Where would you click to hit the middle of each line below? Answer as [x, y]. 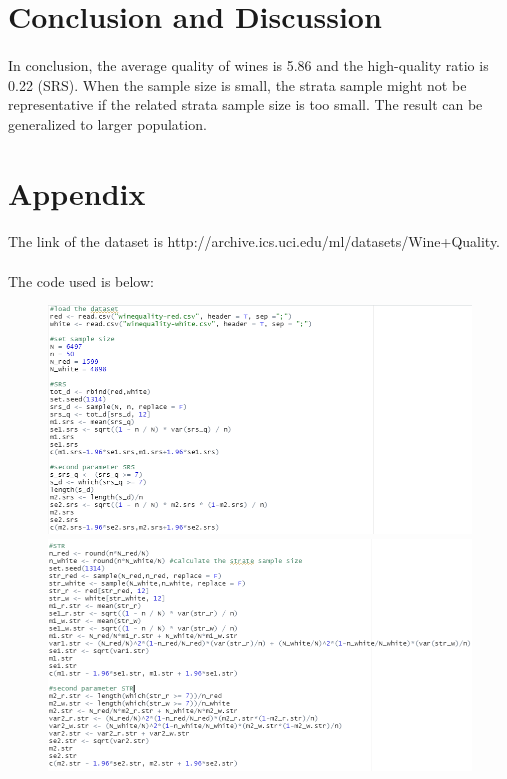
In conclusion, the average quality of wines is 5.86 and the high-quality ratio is [248, 64]
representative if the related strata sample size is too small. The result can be [245, 104]
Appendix [77, 192]
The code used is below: [81, 280]
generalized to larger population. [107, 123]
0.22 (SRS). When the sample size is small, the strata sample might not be [237, 84]
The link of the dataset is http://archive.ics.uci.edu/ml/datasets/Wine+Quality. [254, 241]
